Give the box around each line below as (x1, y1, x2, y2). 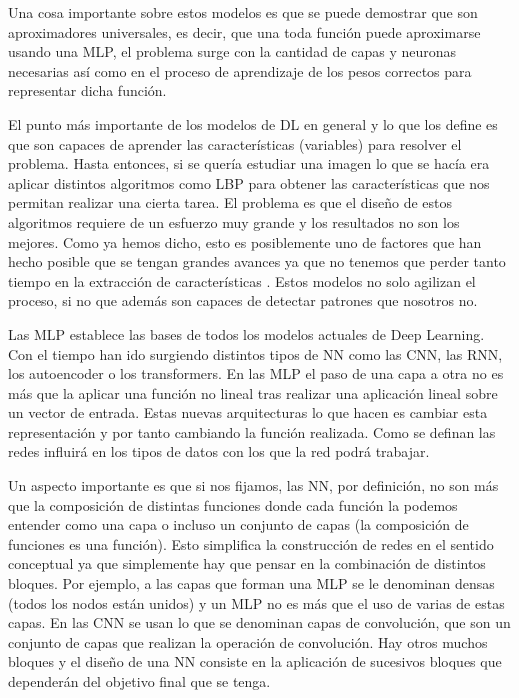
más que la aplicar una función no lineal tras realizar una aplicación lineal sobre (8, 382, 498, 403)
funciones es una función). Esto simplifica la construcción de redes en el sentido (8, 533, 494, 554)
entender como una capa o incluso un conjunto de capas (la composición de (8, 514, 469, 535)
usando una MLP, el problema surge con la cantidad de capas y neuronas (8, 41, 457, 62)
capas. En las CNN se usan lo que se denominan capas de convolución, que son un (8, 612, 511, 633)
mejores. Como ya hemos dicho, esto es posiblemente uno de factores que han (8, 231, 482, 252)
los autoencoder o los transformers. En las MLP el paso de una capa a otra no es (8, 363, 504, 384)
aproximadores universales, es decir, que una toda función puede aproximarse (8, 21, 481, 42)
